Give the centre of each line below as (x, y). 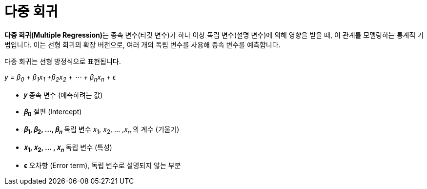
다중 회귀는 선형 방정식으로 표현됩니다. (63, 61)
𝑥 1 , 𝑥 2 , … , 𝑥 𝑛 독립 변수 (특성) (68, 148)
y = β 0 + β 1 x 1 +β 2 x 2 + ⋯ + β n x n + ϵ (60, 78)
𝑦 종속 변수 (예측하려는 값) (63, 95)
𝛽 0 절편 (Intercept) (53, 112)
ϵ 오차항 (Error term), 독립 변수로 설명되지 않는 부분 (102, 165)
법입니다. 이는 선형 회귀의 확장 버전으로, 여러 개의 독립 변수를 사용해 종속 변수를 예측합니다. (142, 44)
